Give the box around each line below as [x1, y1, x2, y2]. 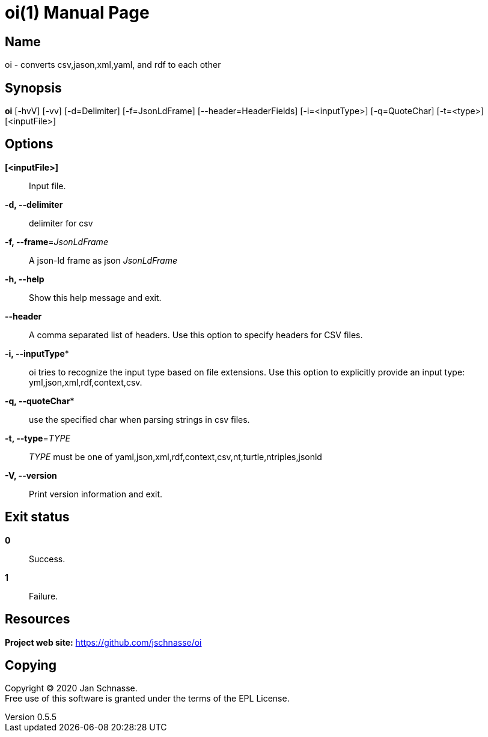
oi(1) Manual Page [5, 2, 150, 23]
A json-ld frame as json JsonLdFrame [29, 255, 178, 265]
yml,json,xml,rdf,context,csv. [29, 377, 142, 387]
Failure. [29, 590, 58, 601]
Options [5, 136, 53, 152]
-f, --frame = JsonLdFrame [5, 236, 108, 247]
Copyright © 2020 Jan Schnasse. [5, 683, 138, 694]
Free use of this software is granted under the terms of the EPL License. [5, 693, 290, 704]
